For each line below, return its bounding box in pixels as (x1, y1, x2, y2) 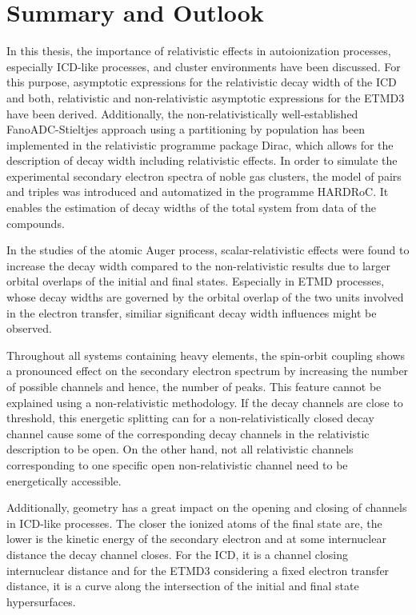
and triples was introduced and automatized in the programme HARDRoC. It (6, 183, 389, 200)
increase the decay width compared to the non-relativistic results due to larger (6, 257, 391, 274)
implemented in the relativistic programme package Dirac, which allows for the (6, 136, 394, 153)
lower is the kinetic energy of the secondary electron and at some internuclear (6, 530, 386, 547)
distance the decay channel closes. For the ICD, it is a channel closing (6, 545, 348, 562)
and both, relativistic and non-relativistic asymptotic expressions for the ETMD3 (6, 89, 405, 106)
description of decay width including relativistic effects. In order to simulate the (6, 152, 398, 169)
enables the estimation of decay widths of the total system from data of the (6, 199, 376, 216)
